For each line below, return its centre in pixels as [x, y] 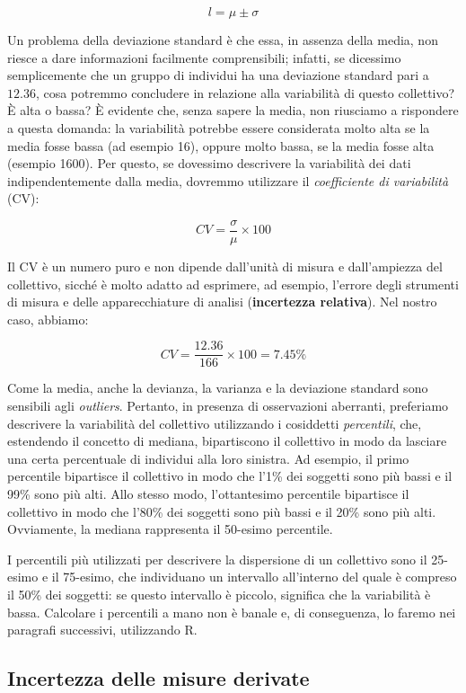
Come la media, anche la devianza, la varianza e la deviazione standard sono [218, 388]
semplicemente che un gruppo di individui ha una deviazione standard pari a [218, 75]
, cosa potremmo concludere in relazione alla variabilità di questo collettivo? [245, 92]
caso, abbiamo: [48, 319]
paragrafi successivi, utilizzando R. [102, 630]
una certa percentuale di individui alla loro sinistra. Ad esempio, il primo [208, 458]
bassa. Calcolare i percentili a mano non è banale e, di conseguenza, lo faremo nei [232, 612]
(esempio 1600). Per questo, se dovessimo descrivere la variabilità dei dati [209, 163]
